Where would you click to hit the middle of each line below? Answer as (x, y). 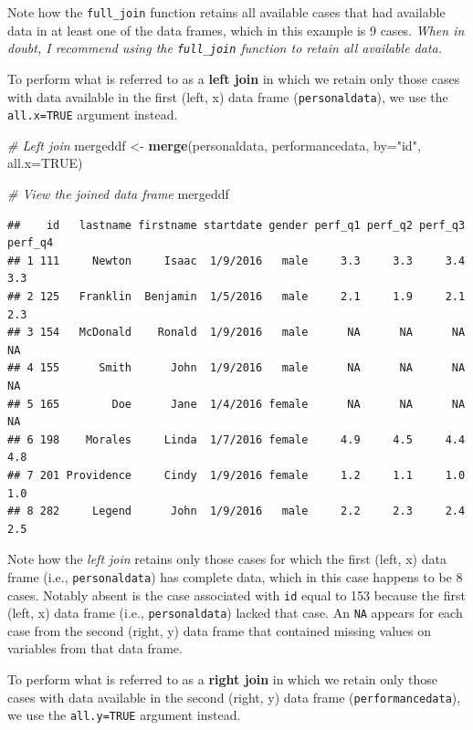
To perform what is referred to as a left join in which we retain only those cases (234, 78)
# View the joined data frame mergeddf (118, 193)
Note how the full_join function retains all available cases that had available (226, 12)
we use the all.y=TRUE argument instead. (124, 715)
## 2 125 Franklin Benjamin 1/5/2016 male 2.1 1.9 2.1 (236, 296)
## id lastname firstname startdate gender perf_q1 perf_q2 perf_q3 (236, 225)
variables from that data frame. (95, 648)
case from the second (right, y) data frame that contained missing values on (220, 630)
